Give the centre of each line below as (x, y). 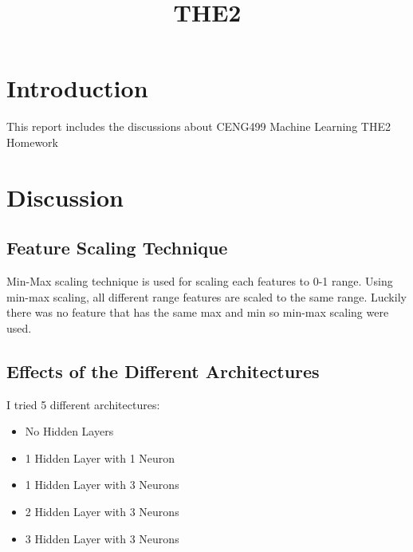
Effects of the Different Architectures (163, 371)
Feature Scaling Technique (117, 248)
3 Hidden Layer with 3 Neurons (102, 538)
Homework (32, 142)
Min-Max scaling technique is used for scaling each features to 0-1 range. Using (200, 281)
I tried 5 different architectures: (83, 404)
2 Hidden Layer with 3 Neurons (102, 512)
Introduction (77, 88)
